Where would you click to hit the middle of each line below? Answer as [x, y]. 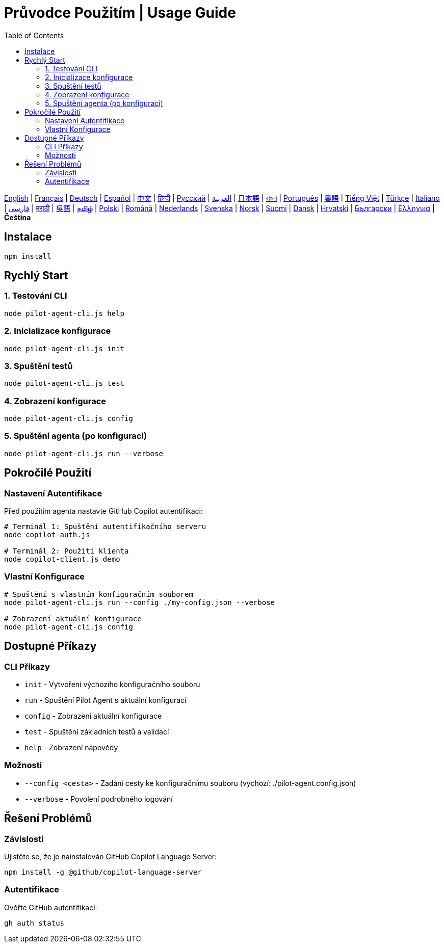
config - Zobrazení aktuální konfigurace [93, 716]
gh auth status [34, 923]
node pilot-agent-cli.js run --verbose [84, 453]
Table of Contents [34, 35]
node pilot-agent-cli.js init [64, 348]
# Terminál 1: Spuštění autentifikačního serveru [105, 527]
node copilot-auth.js [47, 535]
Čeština [18, 217]
